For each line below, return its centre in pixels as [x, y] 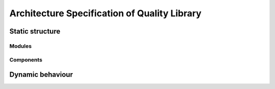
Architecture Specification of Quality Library [105, 13]
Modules [21, 46]
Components [26, 60]
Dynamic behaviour [41, 75]
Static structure [35, 31]
